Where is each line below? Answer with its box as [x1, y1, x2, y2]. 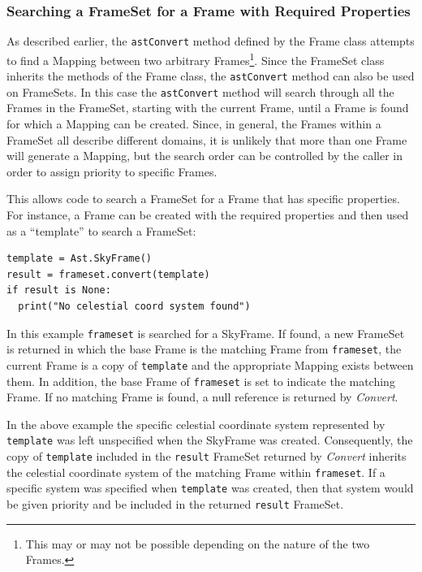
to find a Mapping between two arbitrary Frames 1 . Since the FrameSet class [6, 49, 385, 68]
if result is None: [6, 284, 111, 297]
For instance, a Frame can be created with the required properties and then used [6, 206, 409, 223]
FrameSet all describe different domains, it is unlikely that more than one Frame [6, 131, 407, 148]
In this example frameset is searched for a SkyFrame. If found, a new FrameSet [6, 324, 405, 341]
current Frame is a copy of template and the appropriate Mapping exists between [6, 356, 414, 373]
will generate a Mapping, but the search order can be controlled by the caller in [6, 147, 403, 164]
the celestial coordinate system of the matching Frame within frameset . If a [6, 463, 385, 480]
